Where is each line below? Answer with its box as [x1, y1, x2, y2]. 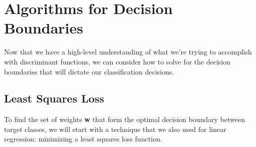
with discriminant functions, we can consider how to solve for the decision [4, 56, 230, 66]
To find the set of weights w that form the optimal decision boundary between [4, 114, 245, 124]
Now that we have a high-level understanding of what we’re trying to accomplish [4, 46, 252, 57]
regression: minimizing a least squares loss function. [4, 133, 162, 144]
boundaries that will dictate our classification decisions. [4, 66, 174, 76]
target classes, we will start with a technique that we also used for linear [4, 123, 226, 134]
